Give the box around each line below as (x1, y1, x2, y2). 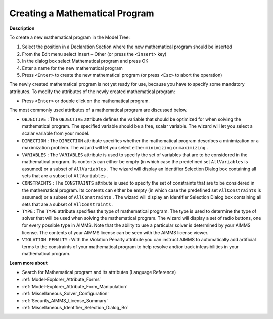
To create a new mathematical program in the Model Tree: (9, 34, 130, 40)
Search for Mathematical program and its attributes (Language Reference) (22, 269, 176, 276)
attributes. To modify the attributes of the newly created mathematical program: (9, 88, 175, 95)
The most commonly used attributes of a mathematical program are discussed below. (9, 107, 188, 113)
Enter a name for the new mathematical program (22, 65, 123, 71)
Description (9, 25, 35, 31)
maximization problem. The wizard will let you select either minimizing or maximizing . (22, 145, 208, 151)
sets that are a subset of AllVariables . (22, 172, 109, 179)
